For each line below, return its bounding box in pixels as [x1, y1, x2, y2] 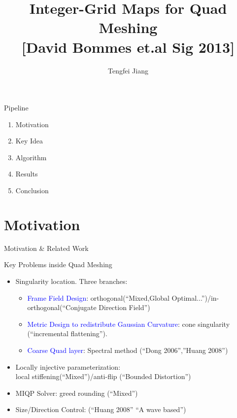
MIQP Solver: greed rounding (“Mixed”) [15, 387, 138, 398]
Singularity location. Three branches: [15, 276, 128, 286]
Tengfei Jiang [108, 65, 148, 75]
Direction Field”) [99, 302, 150, 313]
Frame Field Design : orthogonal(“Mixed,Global [27, 292, 169, 303]
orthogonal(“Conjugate [27, 302, 97, 313]
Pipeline [4, 103, 29, 113]
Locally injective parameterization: [15, 361, 121, 372]
